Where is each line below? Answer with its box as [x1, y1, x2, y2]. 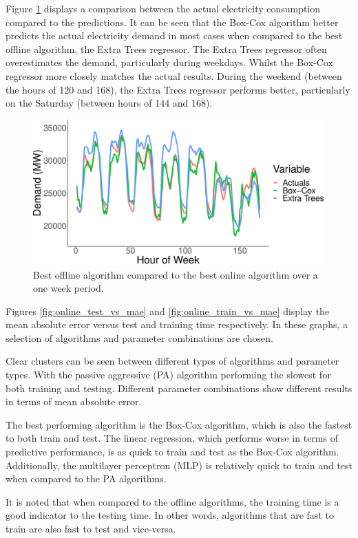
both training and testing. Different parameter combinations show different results [6, 380, 352, 395]
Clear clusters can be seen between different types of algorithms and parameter [6, 354, 339, 368]
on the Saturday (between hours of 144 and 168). [6, 96, 213, 110]
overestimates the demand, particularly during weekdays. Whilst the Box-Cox [6, 55, 333, 69]
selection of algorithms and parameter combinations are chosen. [6, 330, 273, 345]
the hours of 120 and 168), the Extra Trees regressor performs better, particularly [6, 82, 350, 96]
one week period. [33, 281, 104, 295]
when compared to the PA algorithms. [6, 471, 167, 486]
